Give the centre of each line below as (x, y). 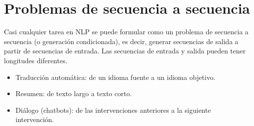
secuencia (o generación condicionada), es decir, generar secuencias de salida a (121, 41)
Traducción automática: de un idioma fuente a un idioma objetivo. (115, 77)
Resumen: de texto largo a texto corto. (74, 93)
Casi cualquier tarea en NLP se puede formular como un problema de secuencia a (126, 32)
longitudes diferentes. (36, 60)
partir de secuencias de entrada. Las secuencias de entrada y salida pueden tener (125, 51)
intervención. (35, 119)
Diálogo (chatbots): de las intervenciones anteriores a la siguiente (113, 110)
